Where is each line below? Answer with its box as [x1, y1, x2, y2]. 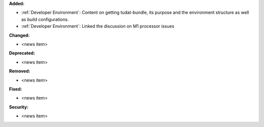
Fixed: [9, 86, 22, 92]
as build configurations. [21, 16, 69, 22]
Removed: [9, 68, 30, 74]
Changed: [9, 32, 30, 38]
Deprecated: [9, 50, 35, 56]
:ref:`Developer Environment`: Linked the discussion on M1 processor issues [21, 23, 175, 29]
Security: [9, 104, 29, 110]
